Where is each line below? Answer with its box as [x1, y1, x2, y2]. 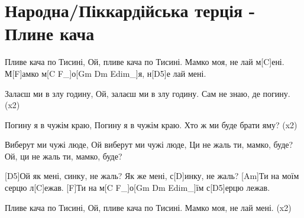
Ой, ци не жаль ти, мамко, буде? [5, 149, 122, 162]
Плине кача [5, 21, 95, 45]
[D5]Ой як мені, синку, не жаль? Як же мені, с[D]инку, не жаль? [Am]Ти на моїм [5, 170, 299, 182]
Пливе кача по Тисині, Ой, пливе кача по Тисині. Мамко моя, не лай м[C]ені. [5, 56, 284, 68]
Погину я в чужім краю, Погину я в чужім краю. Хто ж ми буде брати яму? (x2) [5, 118, 297, 131]
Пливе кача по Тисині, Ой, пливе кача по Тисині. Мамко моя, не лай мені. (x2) [5, 201, 292, 213]
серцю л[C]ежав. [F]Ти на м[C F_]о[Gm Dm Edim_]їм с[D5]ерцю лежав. [5, 181, 270, 194]
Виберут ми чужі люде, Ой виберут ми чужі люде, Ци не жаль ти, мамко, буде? [5, 138, 293, 151]
